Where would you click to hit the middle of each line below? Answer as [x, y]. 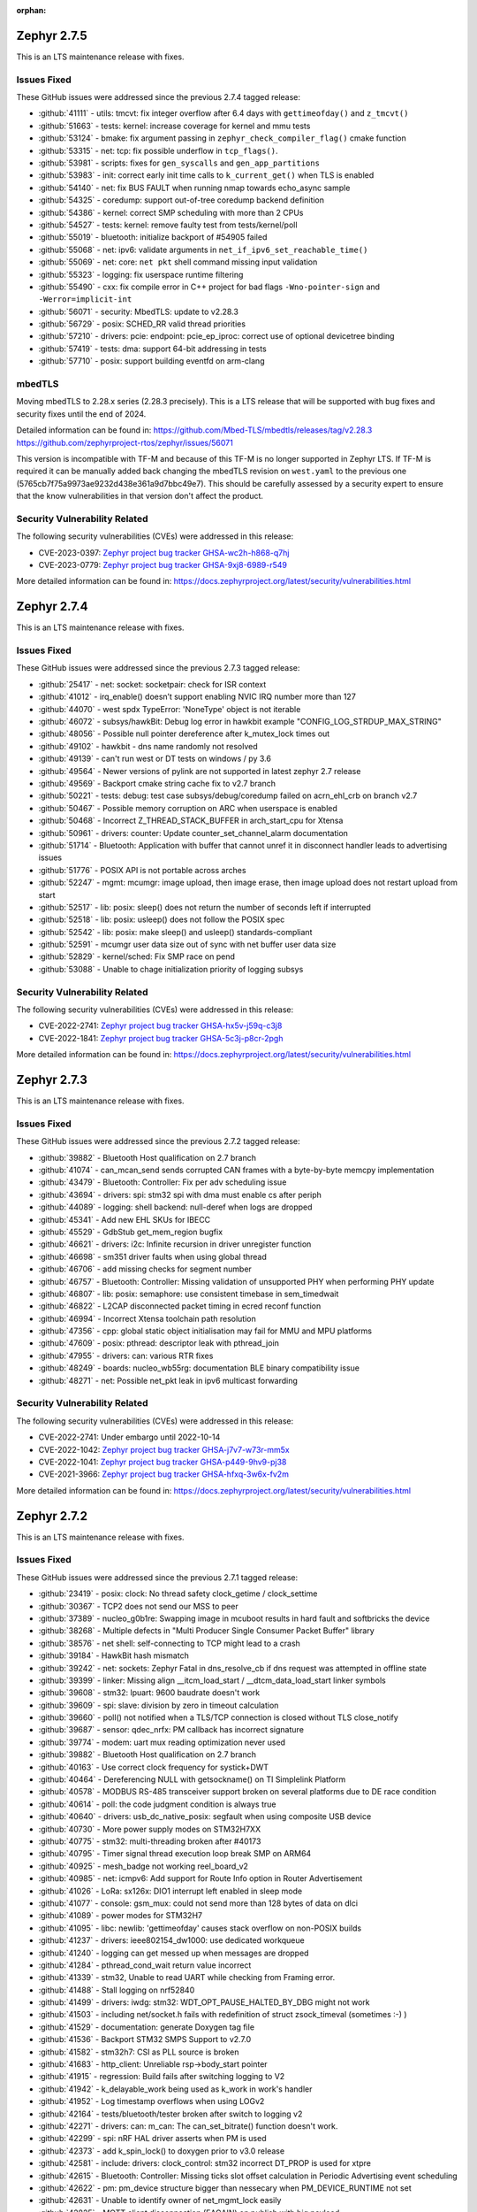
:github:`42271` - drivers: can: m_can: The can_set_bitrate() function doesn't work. [188, 2126]
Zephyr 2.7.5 [52, 35]
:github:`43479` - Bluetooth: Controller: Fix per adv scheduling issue [163, 1182]
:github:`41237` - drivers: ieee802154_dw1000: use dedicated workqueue [171, 1940]
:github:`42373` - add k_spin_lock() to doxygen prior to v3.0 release [162, 2151]
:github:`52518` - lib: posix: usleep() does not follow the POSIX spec [162, 919]
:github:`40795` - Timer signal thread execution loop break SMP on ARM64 [175, 1854]
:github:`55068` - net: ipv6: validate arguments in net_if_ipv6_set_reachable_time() [203, 250]
